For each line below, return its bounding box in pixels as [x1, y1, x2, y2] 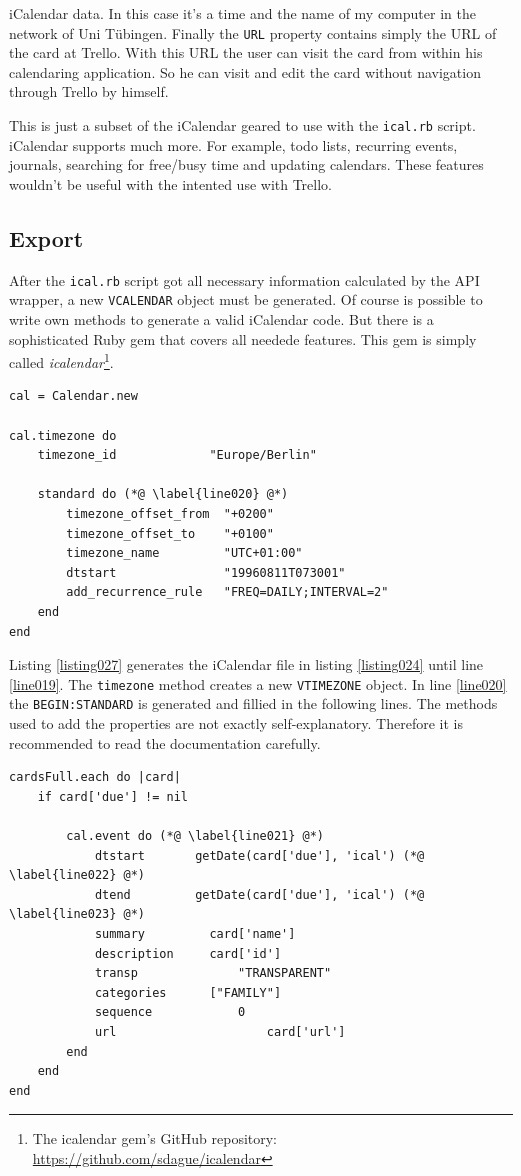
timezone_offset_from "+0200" [66, 506, 274, 521]
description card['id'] [94, 946, 282, 961]
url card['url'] [94, 1024, 346, 1039]
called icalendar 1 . [9, 349, 114, 372]
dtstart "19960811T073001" [66, 565, 346, 580]
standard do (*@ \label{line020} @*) [37, 487, 289, 502]
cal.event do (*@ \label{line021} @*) [66, 829, 324, 844]
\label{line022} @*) [9, 868, 146, 883]
